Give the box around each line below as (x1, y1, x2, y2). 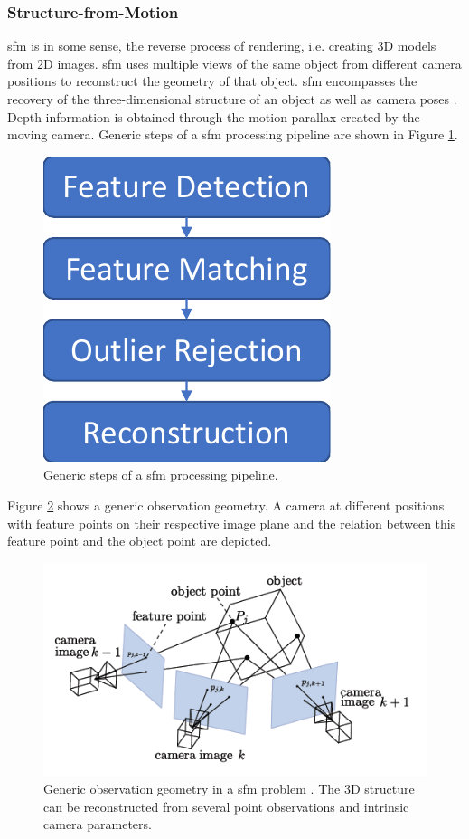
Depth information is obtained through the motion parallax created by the (7, 107, 420, 126)
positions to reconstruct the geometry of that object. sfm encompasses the (7, 72, 417, 91)
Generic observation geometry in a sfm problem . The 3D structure (43, 778, 415, 797)
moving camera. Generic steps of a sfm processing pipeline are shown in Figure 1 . (7, 125, 458, 144)
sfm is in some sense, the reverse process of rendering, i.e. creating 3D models (7, 36, 436, 55)
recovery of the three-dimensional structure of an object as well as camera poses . (7, 90, 457, 108)
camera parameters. (43, 815, 152, 834)
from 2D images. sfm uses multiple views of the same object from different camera (7, 53, 462, 72)
